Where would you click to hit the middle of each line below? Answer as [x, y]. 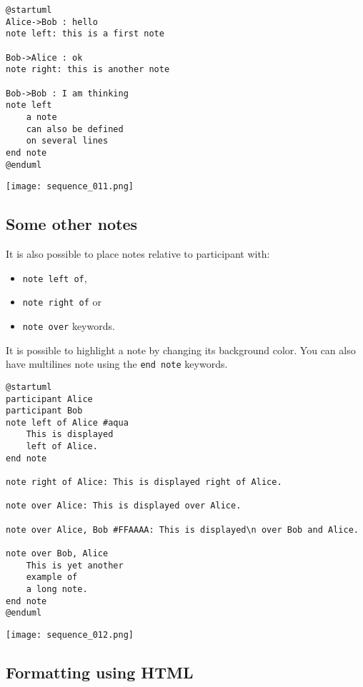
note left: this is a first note [85, 34]
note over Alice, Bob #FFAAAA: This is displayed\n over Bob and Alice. [182, 530]
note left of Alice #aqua [67, 422]
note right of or [62, 302]
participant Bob [44, 411]
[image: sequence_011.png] [70, 187]
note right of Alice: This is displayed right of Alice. [144, 482]
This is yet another [75, 565]
